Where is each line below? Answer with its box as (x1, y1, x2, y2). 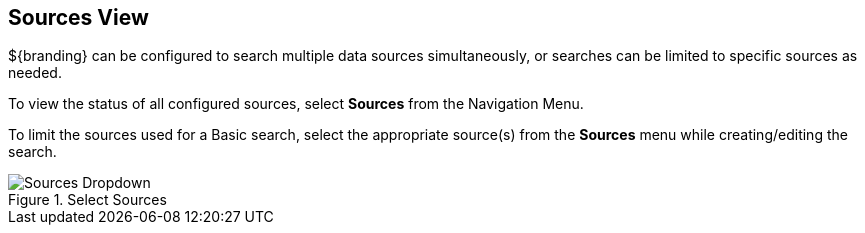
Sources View (8, 5, 149, 30)
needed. (8, 64, 62, 82)
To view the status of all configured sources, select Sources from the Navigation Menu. (8, 95, 584, 113)
